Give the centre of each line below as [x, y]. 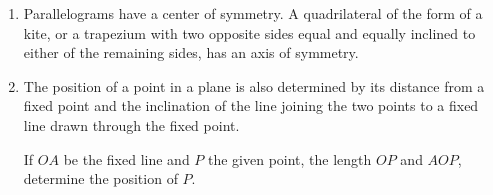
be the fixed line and [126, 158]
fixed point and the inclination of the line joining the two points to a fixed [251, 105]
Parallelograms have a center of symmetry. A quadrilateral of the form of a [253, 13]
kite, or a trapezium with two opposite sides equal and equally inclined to [249, 32]
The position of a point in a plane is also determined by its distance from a [254, 85]
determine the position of [100, 178]
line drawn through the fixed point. [131, 124]
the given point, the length [289, 158]
